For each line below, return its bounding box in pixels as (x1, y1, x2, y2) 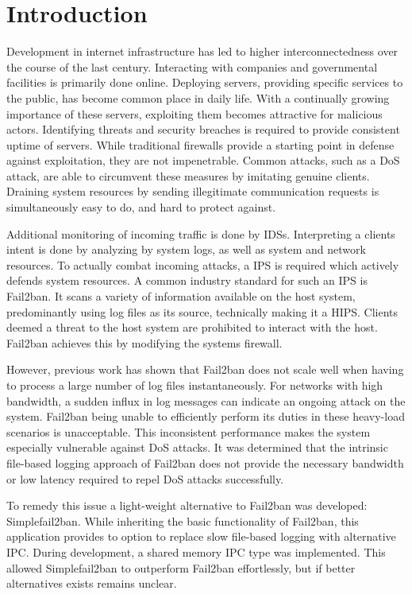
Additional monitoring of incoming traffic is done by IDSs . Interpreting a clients (6, 225, 395, 242)
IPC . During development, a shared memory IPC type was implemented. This (6, 543, 386, 560)
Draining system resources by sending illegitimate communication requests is (6, 183, 379, 200)
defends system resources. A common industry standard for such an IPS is (6, 272, 368, 289)
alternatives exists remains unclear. (6, 575, 177, 592)
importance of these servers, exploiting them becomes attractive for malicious (6, 105, 383, 122)
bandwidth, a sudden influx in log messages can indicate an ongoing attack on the (6, 392, 406, 409)
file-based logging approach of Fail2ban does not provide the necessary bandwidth (6, 454, 404, 471)
